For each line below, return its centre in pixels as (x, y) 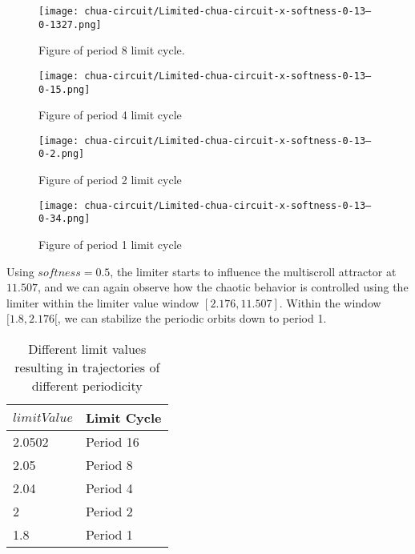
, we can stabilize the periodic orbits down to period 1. (192, 318)
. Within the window (330, 302)
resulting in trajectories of (87, 367)
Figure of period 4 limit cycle (110, 115)
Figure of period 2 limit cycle (110, 180)
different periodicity (87, 385)
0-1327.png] (70, 24)
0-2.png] (62, 154)
